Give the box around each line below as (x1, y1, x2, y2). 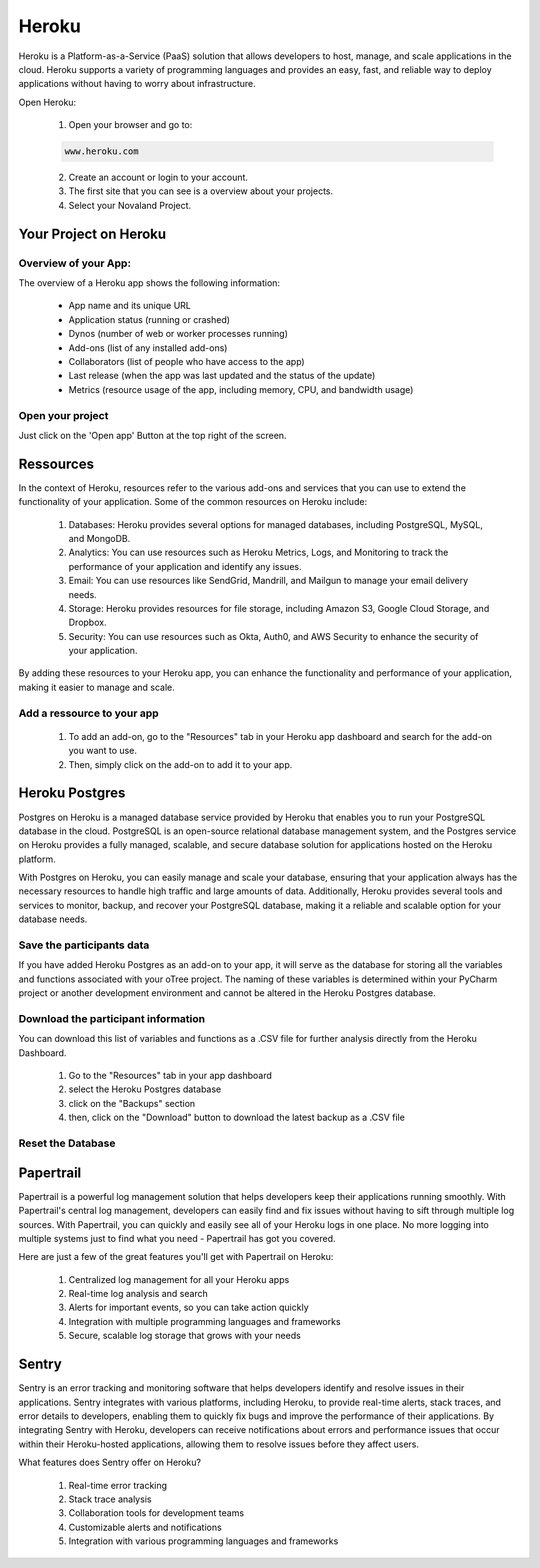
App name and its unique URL (68, 300, 192, 312)
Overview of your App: (18, 256, 132, 270)
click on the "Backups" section (68, 1097, 196, 1109)
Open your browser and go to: (68, 119, 193, 131)
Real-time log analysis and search (68, 1288, 209, 1300)
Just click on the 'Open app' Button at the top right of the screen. (18, 429, 287, 441)
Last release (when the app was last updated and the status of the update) (68, 370, 376, 382)
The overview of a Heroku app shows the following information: (18, 277, 280, 289)
